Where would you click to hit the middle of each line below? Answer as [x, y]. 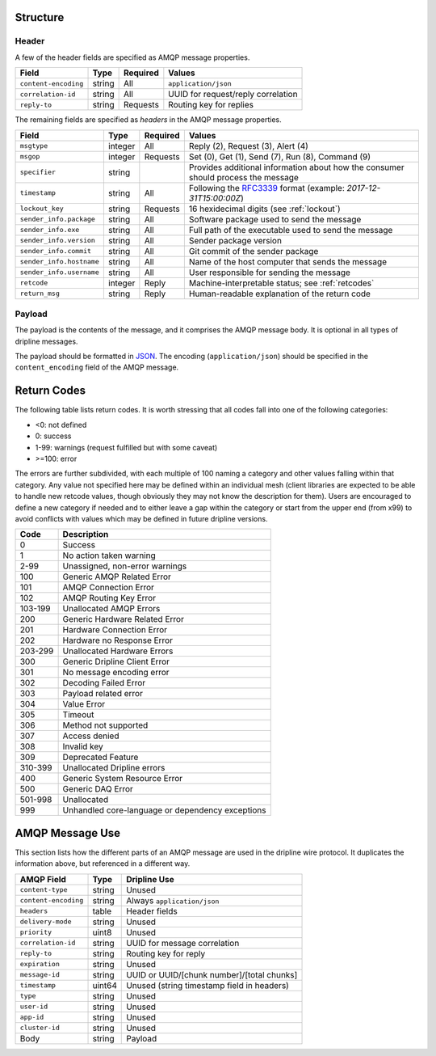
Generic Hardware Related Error [124, 619]
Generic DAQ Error [98, 789]
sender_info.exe [50, 230]
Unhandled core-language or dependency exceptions [164, 810]
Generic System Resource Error [123, 779]
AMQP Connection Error [109, 588]
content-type [44, 890]
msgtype [34, 146]
